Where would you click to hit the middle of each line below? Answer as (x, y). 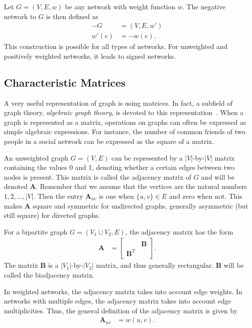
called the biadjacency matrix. (49, 274)
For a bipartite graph (36, 231)
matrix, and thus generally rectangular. (155, 265)
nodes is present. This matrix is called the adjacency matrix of (98, 176)
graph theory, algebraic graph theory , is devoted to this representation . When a (124, 112)
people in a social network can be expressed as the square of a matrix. (109, 141)
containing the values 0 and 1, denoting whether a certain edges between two (119, 167)
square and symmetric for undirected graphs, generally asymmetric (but (140, 205)
